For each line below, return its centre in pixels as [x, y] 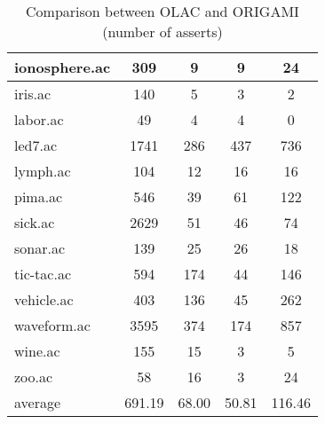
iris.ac [33, 94]
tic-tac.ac [43, 274]
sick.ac [35, 222]
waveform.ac [52, 325]
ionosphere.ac [63, 67]
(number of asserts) [162, 31]
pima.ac [39, 196]
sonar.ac [40, 248]
